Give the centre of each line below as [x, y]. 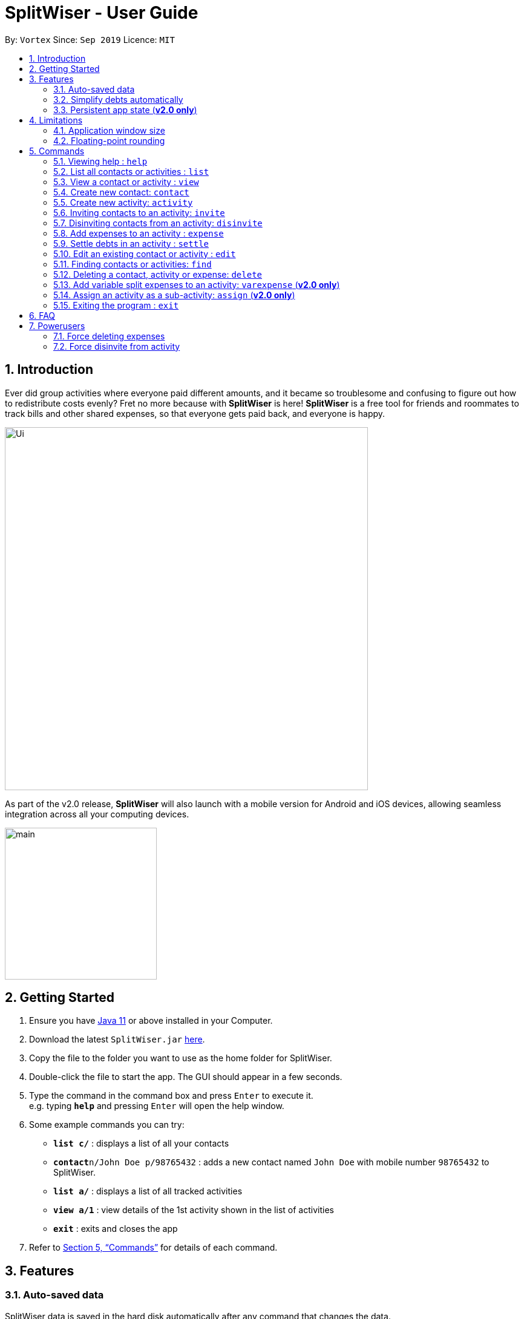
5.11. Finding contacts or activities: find [133, 264]
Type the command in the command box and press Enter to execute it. [171, 1096]
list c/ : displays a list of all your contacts [141, 1144]
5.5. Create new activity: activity [123, 202]
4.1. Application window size [109, 130]
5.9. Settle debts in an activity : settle [131, 243]
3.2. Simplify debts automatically [118, 99]
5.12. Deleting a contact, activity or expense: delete [158, 274]
